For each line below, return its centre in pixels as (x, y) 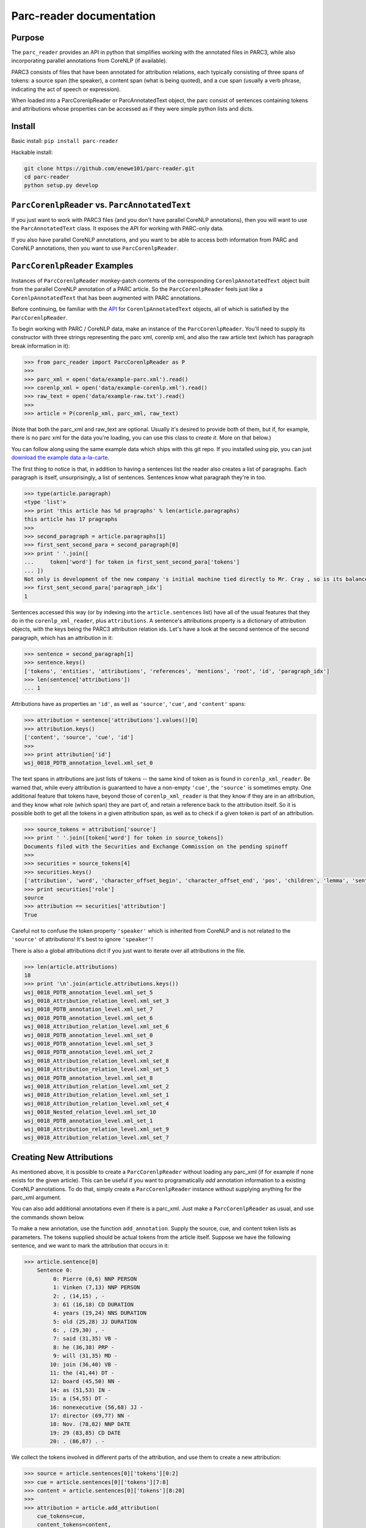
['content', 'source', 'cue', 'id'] (79, 737)
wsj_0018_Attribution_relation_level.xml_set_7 (96, 1138)
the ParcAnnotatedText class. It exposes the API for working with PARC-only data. (117, 229)
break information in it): (41, 346)
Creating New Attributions (62, 1157)
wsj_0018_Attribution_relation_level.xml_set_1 (96, 1095)
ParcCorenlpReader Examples (72, 266)
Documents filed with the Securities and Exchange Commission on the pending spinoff (156, 846)
